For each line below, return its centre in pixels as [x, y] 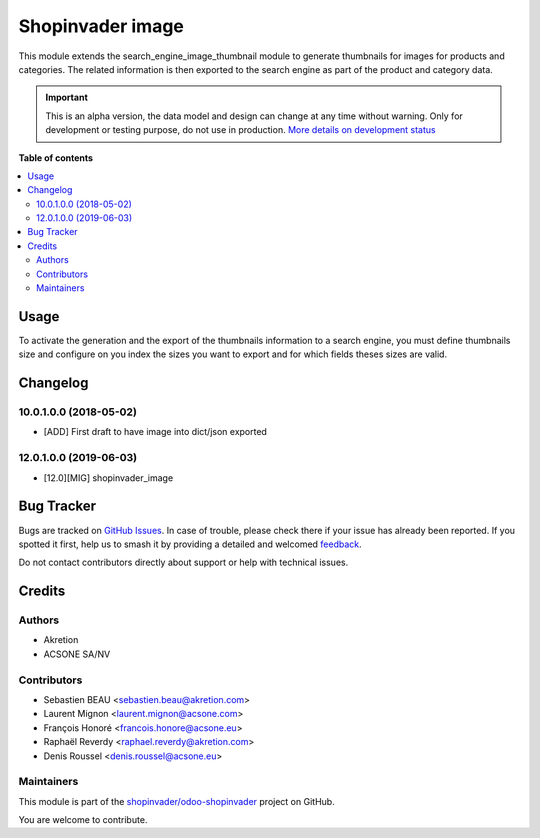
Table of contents [56, 157]
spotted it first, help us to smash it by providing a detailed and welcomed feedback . [190, 544]
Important [67, 97]
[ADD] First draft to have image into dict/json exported [155, 432]
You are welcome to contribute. [83, 820]
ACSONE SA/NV [77, 654]
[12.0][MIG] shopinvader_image [108, 477]
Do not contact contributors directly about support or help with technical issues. [183, 562]
